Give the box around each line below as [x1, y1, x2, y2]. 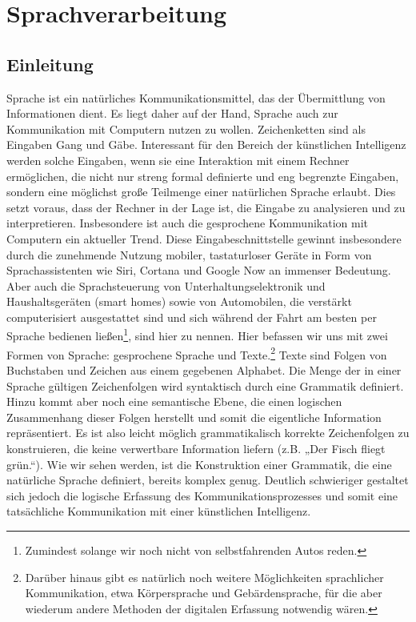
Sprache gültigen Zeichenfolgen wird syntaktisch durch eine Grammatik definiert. [6, 377, 404, 394]
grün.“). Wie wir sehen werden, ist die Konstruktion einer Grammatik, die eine [6, 455, 392, 472]
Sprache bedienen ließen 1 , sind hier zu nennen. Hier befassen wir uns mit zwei [6, 325, 388, 344]
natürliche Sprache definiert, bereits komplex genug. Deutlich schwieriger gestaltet [6, 472, 409, 488]
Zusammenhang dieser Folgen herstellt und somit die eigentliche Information [6, 408, 382, 425]
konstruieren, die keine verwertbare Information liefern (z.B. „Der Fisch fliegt [6, 439, 386, 456]
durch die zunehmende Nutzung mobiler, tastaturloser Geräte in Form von [6, 246, 372, 263]
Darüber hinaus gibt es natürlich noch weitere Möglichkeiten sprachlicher [25, 568, 384, 585]
